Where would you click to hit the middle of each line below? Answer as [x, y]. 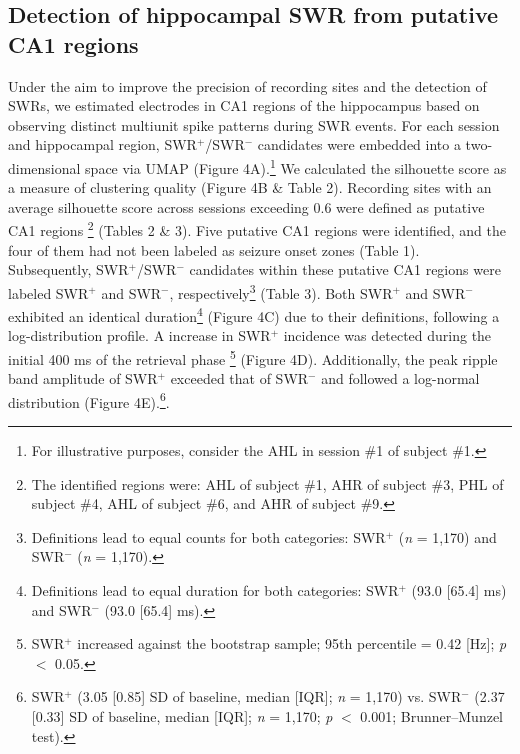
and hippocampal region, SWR [102, 144]
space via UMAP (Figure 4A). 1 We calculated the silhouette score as [296, 166]
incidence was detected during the [387, 335]
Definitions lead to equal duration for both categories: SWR [215, 590]
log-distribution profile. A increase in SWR [139, 335]
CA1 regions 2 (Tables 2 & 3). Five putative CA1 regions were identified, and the [257, 229]
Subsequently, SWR [68, 269]
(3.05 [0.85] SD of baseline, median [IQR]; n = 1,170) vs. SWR [269, 696]
